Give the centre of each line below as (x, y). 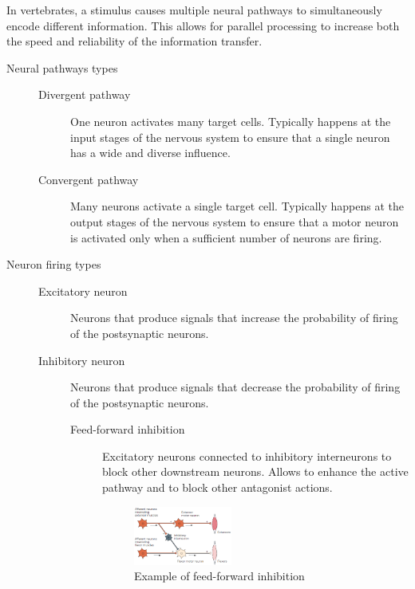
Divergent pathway (85, 94)
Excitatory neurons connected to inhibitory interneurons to (247, 455)
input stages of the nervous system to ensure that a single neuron (230, 137)
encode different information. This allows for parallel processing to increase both (203, 25)
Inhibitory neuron (82, 360)
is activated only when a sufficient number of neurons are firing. (226, 237)
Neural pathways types (62, 67)
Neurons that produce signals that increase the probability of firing (234, 318)
